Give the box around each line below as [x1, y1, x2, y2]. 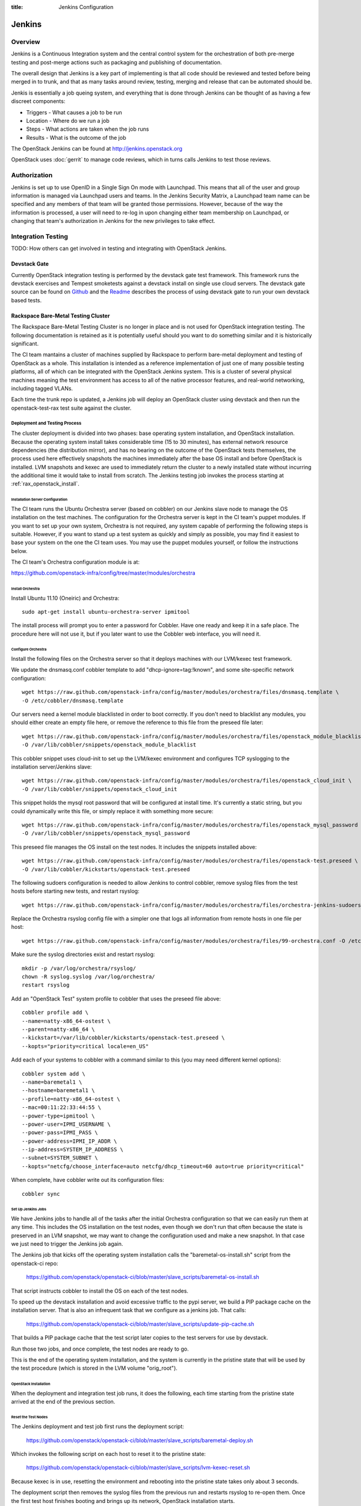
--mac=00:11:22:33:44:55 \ [22, 1104, 102, 1111]
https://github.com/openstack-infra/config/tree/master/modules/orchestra [11, 569, 196, 576]
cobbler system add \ [22, 1070, 85, 1077]
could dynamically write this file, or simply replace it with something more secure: [11, 807, 214, 814]
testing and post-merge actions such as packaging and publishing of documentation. [11, 58, 222, 66]
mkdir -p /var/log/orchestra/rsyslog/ [22, 964, 137, 972]
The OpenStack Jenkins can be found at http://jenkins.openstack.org [11, 145, 183, 152]
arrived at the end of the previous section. [11, 1398, 116, 1405]
